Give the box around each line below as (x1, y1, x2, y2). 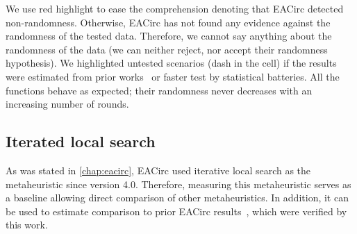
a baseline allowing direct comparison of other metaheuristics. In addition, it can (6, 190, 349, 205)
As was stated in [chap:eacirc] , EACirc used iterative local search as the (6, 162, 311, 177)
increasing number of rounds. (6, 97, 129, 111)
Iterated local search (6, 131, 156, 152)
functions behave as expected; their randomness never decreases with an (6, 83, 313, 97)
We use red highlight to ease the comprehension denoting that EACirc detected (6, 1, 344, 15)
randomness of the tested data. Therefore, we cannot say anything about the (6, 28, 332, 43)
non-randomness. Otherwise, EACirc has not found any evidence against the (6, 15, 331, 29)
